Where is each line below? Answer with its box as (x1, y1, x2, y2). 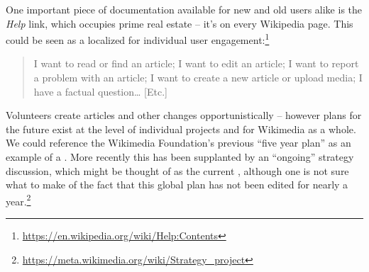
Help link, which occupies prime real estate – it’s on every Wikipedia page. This (6, 16, 353, 30)
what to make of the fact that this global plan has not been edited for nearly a (6, 177, 348, 192)
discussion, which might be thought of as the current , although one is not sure (6, 163, 349, 178)
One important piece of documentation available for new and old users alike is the (6, 2, 363, 16)
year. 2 (6, 191, 31, 208)
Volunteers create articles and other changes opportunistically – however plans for (6, 108, 362, 123)
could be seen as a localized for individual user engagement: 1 (6, 30, 270, 47)
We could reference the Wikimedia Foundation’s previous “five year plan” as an (6, 135, 351, 150)
